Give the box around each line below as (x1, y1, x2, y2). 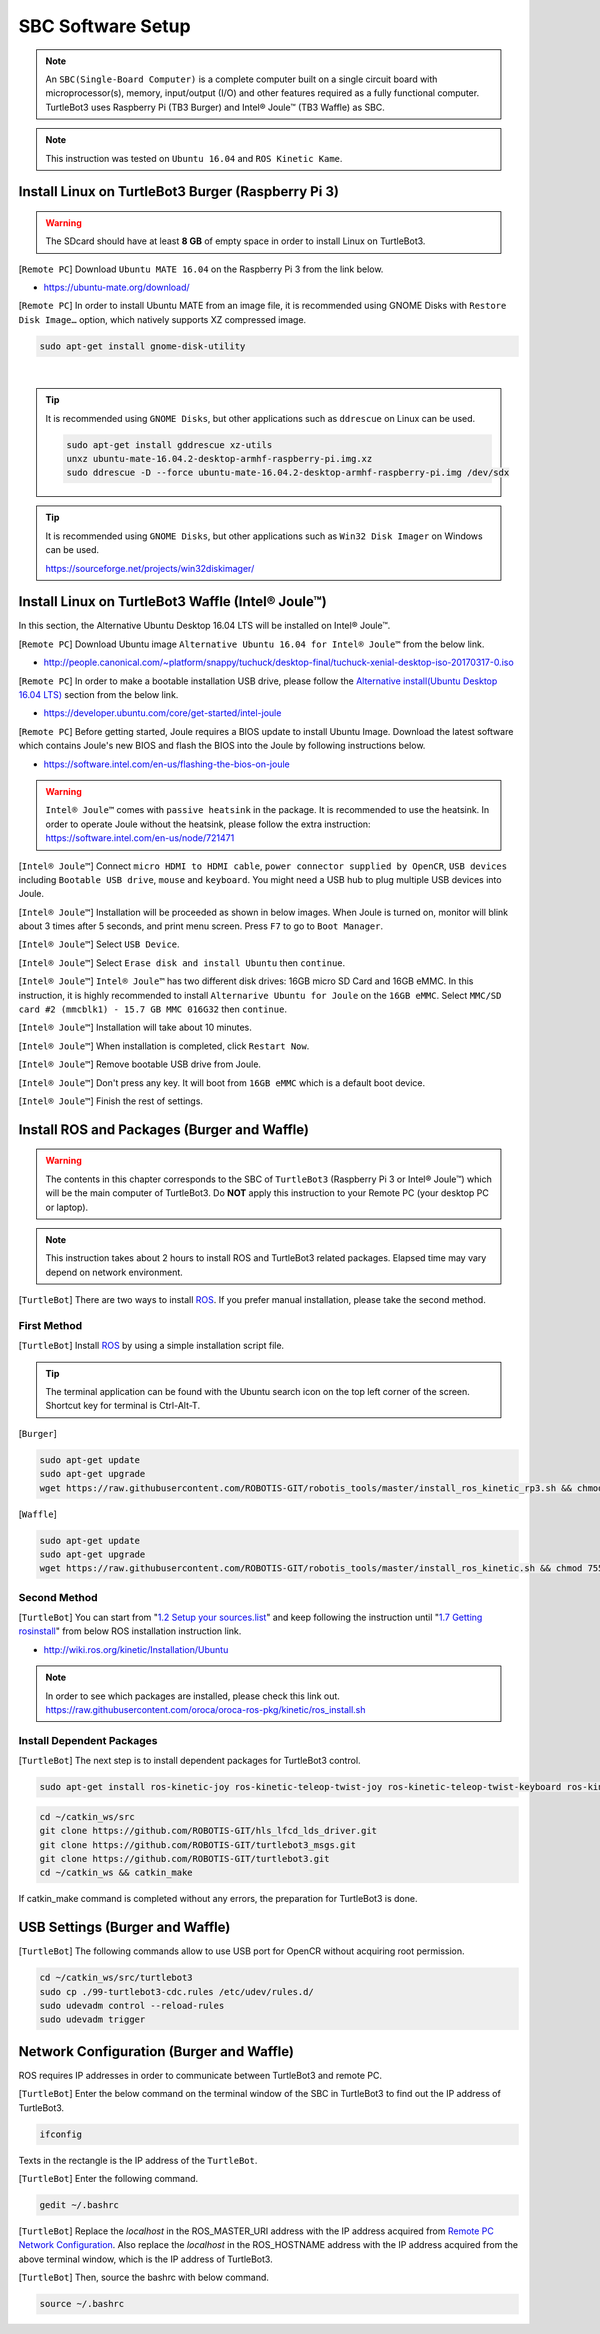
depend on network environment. (45, 1266, 184, 1278)
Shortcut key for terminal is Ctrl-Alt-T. (45, 1400, 200, 1412)
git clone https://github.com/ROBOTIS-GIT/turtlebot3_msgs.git (39, 1839, 357, 1850)
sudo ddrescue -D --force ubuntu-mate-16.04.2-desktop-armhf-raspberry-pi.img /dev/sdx (66, 467, 510, 479)
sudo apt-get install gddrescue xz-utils (66, 439, 273, 450)
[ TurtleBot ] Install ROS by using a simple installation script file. (18, 1340, 285, 1352)
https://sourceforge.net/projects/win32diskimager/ (45, 562, 255, 574)
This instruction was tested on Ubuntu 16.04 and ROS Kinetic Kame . (45, 152, 343, 164)
